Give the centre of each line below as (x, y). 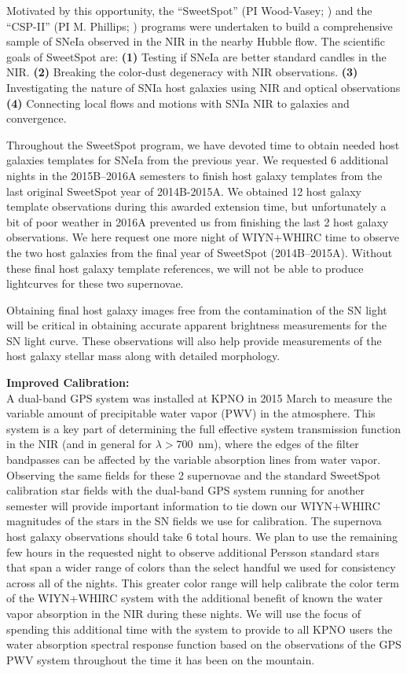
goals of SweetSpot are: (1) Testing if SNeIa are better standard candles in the (196, 56)
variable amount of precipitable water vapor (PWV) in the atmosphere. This (191, 413)
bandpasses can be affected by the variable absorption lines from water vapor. (194, 460)
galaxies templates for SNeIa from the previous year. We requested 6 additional (198, 160)
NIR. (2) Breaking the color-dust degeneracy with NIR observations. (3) (182, 72)
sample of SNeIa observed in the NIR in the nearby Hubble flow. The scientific (196, 41)
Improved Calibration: (68, 382)
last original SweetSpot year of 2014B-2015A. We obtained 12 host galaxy (184, 191)
